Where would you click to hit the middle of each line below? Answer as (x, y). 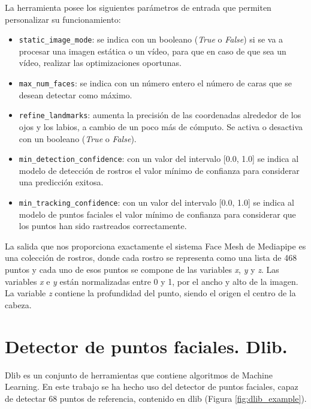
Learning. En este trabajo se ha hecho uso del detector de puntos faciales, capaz (152, 387)
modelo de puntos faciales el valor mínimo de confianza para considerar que (157, 214)
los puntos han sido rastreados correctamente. (103, 226)
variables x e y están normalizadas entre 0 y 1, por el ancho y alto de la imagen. (152, 281)
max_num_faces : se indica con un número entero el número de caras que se (155, 83)
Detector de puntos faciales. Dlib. (146, 346)
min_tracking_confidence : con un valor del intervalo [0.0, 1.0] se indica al (156, 202)
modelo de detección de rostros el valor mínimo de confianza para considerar (159, 170)
